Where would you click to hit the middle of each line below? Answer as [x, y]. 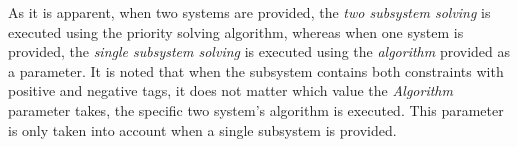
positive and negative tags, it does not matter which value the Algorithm [230, 90]
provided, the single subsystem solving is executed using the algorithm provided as [259, 51]
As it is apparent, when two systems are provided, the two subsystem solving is [249, 12]
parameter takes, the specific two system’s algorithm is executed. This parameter [256, 109]
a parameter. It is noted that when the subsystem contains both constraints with [256, 70]
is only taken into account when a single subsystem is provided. [202, 129]
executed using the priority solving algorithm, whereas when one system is [236, 31]
